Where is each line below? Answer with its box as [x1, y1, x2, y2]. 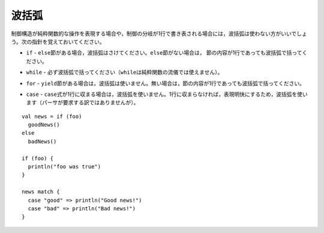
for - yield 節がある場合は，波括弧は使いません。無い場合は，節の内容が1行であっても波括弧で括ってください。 [26, 80, 305, 87]
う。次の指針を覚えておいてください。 [11, 38, 105, 45]
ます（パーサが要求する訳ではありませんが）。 [26, 99, 139, 106]
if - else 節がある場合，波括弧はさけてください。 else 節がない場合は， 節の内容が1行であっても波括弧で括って [26, 49, 302, 56]
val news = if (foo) [22, 113, 82, 120]
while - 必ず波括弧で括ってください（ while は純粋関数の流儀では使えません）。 [26, 69, 223, 76]
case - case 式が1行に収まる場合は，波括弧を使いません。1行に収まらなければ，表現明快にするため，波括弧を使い [26, 90, 308, 98]
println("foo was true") [28, 164, 101, 170]
